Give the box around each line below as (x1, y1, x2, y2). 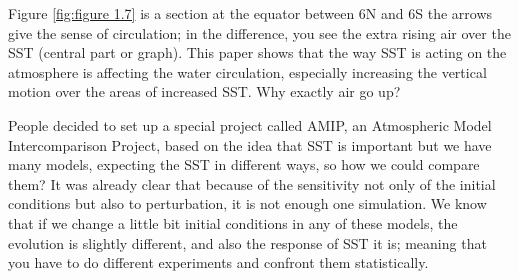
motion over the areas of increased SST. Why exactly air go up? (8, 81, 401, 102)
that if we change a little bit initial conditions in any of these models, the (8, 212, 458, 233)
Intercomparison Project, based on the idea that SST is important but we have (8, 134, 492, 155)
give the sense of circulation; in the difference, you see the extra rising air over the (8, 22, 511, 43)
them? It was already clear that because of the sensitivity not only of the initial (8, 173, 496, 194)
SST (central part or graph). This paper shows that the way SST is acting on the (8, 42, 507, 63)
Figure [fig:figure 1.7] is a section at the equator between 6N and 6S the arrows (8, 3, 493, 23)
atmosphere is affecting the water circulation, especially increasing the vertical (8, 61, 487, 82)
